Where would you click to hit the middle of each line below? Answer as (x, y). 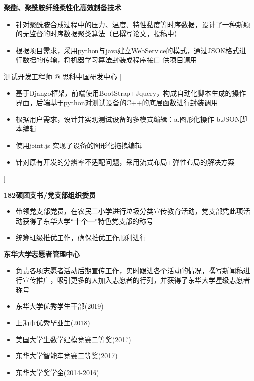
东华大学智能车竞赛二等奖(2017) (66, 356)
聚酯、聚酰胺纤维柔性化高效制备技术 (63, 7)
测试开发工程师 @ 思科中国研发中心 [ (63, 76)
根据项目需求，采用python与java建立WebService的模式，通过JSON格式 (127, 50)
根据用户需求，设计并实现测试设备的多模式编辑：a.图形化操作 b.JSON (128, 119)
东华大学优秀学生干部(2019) (60, 306)
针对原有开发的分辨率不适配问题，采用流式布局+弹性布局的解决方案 (125, 161)
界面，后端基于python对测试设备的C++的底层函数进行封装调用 (117, 103)
